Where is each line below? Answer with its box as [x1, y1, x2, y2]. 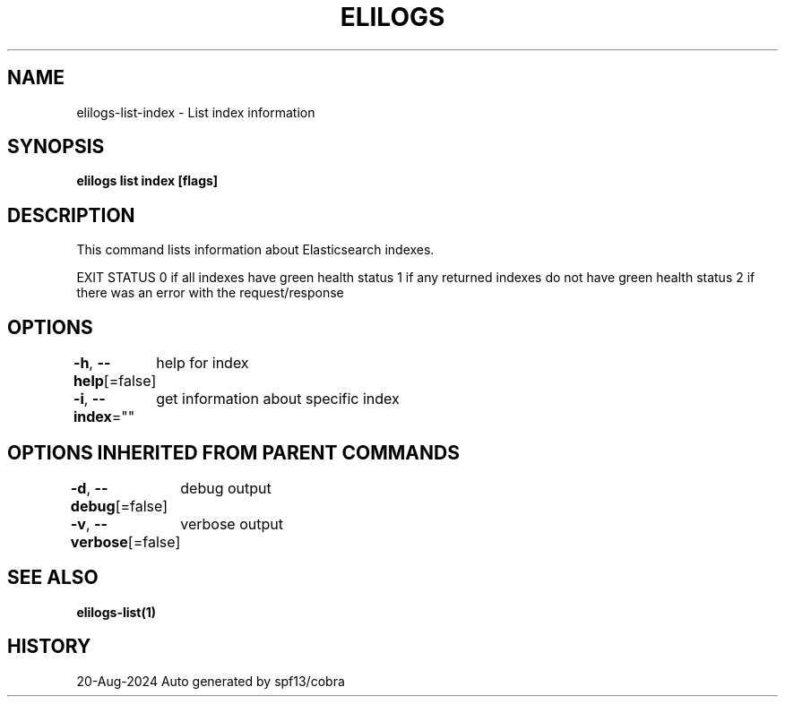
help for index [156, 354, 249, 373]
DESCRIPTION [7, 203, 135, 227]
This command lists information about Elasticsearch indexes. [76, 242, 435, 258]
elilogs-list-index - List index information [76, 104, 315, 120]
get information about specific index [156, 390, 400, 408]
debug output [180, 478, 272, 497]
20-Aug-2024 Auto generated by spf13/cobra [76, 673, 345, 689]
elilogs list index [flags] [76, 173, 219, 189]
